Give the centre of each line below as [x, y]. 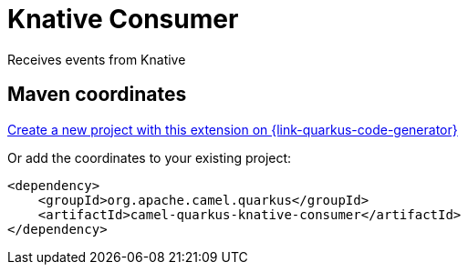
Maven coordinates [97, 95]
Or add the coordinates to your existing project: [150, 157]
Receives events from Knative [97, 59]
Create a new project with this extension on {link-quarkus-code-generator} [233, 129]
